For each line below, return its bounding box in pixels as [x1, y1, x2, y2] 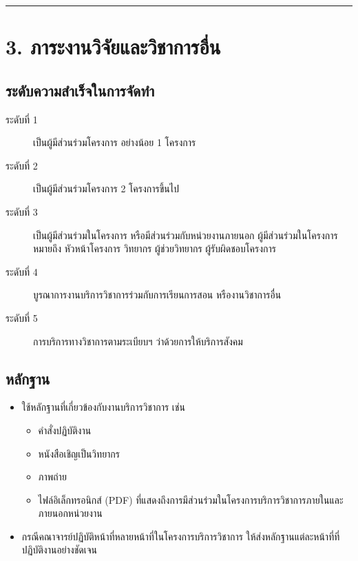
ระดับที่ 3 [6, 204, 38, 218]
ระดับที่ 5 [6, 310, 38, 325]
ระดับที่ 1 [6, 112, 38, 126]
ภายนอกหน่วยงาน [38, 506, 103, 520]
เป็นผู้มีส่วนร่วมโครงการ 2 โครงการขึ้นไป [33, 181, 179, 196]
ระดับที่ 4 [6, 264, 38, 278]
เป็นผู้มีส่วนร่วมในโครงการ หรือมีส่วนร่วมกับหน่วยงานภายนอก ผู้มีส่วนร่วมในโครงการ [33, 227, 338, 242]
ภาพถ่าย [38, 469, 67, 484]
